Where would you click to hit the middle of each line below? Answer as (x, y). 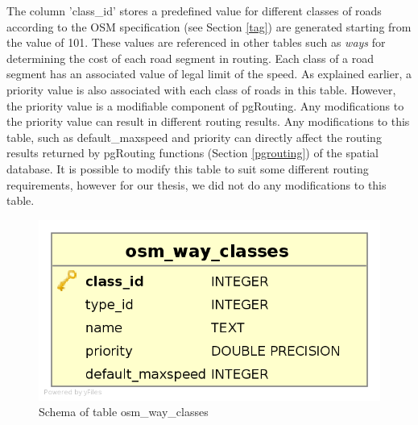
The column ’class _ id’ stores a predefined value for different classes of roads (194, 10)
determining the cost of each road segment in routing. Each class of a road (190, 58)
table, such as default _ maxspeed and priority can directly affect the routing (194, 137)
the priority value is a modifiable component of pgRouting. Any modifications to (205, 105)
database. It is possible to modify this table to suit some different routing (188, 168)
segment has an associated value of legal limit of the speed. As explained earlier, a (209, 74)
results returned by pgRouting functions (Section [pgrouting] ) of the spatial (192, 153)
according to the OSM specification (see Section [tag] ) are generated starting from (209, 26)
